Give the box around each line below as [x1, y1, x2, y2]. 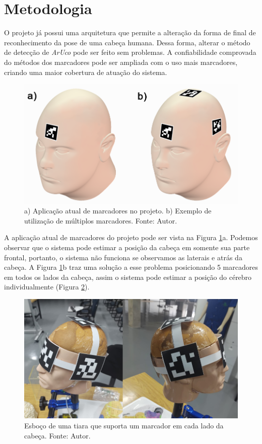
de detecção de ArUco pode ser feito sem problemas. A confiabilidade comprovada [4, 47, 256, 57]
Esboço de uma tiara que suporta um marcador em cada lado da [24, 420, 224, 430]
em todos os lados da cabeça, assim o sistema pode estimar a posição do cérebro [4, 271, 252, 282]
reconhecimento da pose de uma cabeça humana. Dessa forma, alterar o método [4, 37, 250, 47]
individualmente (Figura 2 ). [4, 281, 90, 292]
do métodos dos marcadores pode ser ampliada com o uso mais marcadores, [4, 56, 238, 67]
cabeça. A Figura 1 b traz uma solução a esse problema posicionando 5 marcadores [4, 262, 258, 272]
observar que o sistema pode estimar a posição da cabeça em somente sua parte [4, 242, 250, 252]
